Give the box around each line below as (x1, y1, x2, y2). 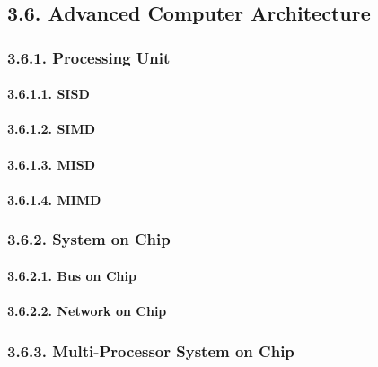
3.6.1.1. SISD (7, 84, 90, 103)
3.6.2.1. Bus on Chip (7, 266, 136, 284)
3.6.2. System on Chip (7, 228, 171, 250)
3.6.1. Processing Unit (7, 46, 171, 68)
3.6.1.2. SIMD (7, 119, 96, 138)
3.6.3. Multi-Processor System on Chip (7, 339, 294, 362)
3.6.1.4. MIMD (7, 189, 101, 208)
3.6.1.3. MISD (7, 154, 96, 173)
